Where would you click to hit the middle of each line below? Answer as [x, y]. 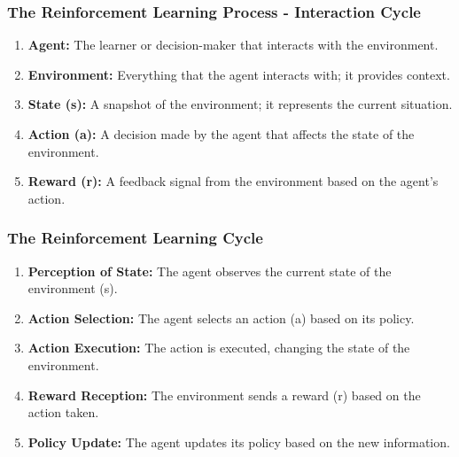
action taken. [63, 412]
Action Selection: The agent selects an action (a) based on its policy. [221, 318]
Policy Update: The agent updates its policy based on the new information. [239, 442]
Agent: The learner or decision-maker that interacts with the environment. [233, 45]
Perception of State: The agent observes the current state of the [210, 271]
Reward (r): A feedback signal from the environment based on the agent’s [233, 181]
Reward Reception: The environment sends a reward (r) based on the [224, 395]
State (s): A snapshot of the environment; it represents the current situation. [240, 104]
